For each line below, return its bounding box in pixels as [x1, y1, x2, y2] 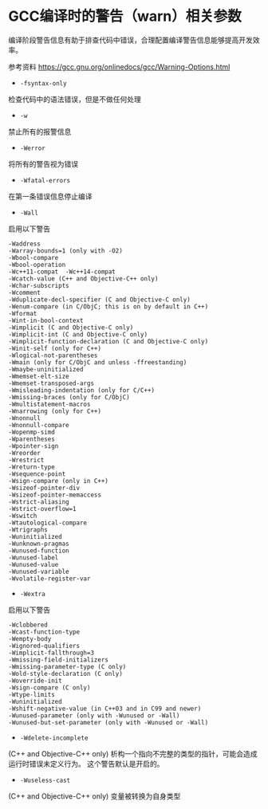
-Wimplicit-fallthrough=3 [8, 649, 94, 657]
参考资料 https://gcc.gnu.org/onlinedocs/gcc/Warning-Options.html [8, 61, 231, 72]
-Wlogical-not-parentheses [8, 351, 98, 359]
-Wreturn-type [8, 463, 56, 471]
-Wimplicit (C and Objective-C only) [8, 324, 134, 332]
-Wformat [8, 309, 37, 317]
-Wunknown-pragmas [8, 540, 69, 548]
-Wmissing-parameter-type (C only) [8, 662, 127, 670]
